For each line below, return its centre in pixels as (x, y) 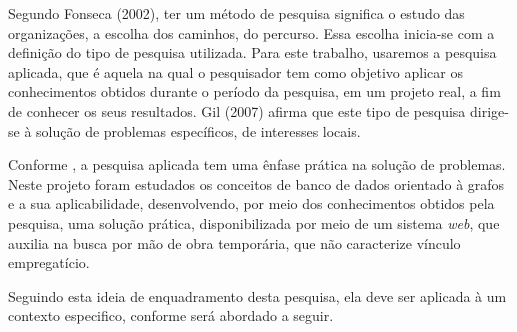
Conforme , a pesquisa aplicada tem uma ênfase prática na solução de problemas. (257, 164)
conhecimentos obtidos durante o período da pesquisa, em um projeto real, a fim (254, 91)
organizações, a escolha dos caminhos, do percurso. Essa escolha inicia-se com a (251, 32)
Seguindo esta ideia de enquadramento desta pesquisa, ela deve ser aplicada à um (257, 295)
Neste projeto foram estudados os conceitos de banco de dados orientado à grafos (256, 183)
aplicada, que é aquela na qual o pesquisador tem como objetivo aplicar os (235, 71)
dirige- (489, 110)
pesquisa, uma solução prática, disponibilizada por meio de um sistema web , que (254, 222)
